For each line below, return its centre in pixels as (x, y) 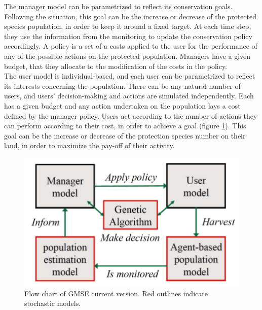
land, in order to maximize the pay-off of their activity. (89, 145)
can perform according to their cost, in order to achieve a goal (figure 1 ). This (125, 126)
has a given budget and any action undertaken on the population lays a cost (122, 105)
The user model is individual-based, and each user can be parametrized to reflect (130, 76)
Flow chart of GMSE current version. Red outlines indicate (116, 293)
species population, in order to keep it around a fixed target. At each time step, (128, 26)
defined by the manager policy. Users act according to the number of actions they (131, 115)
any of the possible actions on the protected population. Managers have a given (127, 56)
